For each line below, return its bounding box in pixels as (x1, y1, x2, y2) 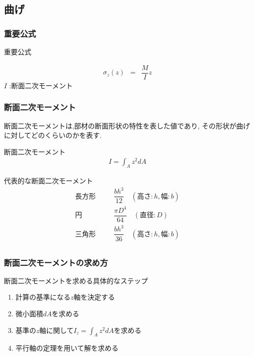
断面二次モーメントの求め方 (4, 256, 108, 268)
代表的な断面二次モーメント (4, 176, 93, 186)
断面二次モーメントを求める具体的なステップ (4, 275, 148, 285)
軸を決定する (74, 292, 115, 302)
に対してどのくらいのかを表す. (4, 130, 102, 140)
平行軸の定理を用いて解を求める (15, 343, 119, 353)
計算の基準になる (15, 292, 71, 302)
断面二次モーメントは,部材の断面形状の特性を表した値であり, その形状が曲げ (4, 120, 250, 130)
